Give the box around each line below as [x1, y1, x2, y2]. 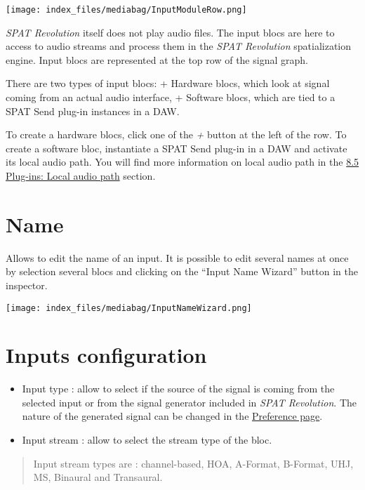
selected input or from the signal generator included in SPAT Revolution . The [22, 395, 357, 409]
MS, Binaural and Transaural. [33, 470, 163, 484]
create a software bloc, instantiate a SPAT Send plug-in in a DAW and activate [6, 140, 347, 155]
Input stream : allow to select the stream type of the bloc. [22, 432, 272, 447]
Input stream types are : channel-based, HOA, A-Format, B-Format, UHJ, [33, 456, 354, 470]
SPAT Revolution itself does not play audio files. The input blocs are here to [6, 25, 335, 39]
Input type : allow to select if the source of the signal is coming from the [22, 381, 335, 396]
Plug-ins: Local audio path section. [6, 168, 156, 183]
